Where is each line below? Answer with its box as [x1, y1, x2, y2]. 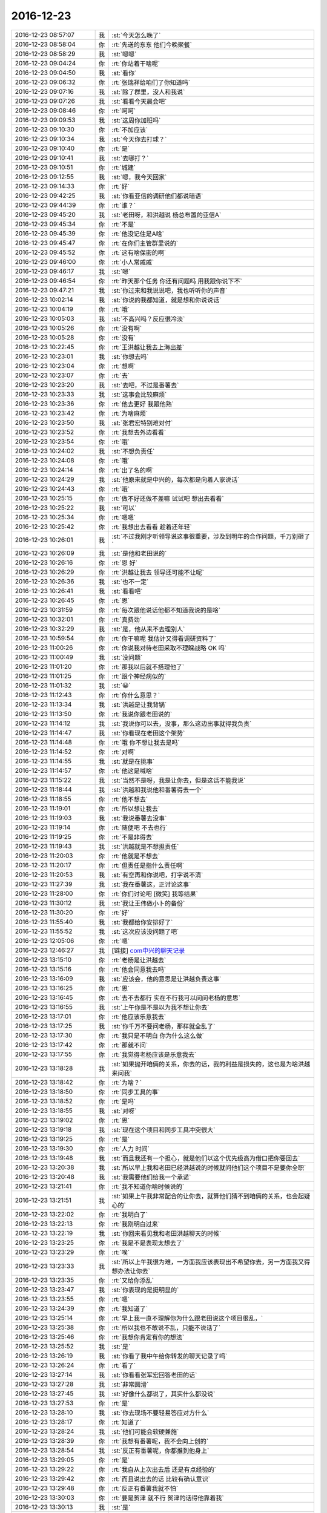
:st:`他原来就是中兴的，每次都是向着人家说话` [111, 475, 240, 484]
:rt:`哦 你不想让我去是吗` [111, 738, 180, 747]
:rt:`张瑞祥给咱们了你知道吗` [111, 78, 191, 87]
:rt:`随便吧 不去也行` [111, 823, 168, 832]
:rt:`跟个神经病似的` [111, 672, 167, 680]
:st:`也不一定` [111, 577, 149, 586]
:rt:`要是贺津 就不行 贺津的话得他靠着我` [111, 1494, 224, 1502]
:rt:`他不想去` [111, 795, 148, 803]
